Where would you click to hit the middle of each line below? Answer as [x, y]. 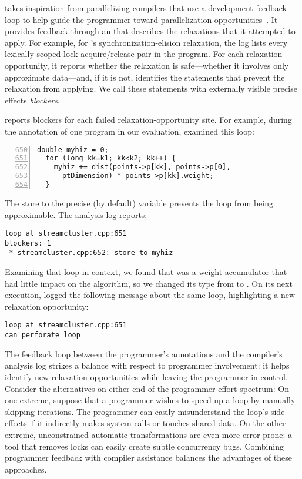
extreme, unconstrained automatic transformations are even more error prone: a [149, 434]
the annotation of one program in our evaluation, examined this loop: [130, 131]
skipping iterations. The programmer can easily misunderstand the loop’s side [145, 411]
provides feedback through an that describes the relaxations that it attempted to [150, 31]
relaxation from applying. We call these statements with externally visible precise [151, 88]
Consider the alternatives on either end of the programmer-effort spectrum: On [147, 388]
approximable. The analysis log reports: [76, 214]
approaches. [26, 469]
